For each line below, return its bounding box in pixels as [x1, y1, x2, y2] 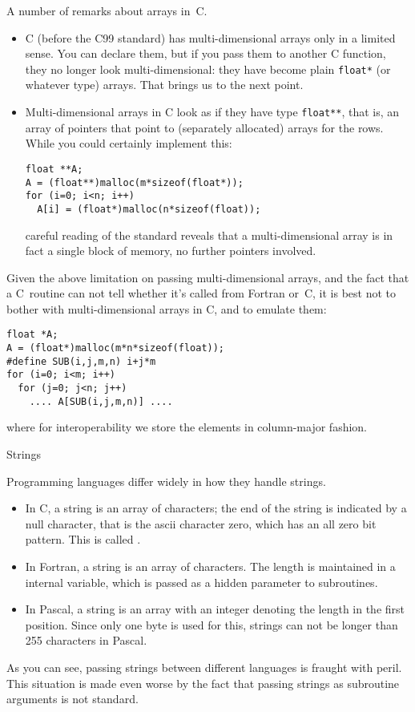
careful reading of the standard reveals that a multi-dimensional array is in [25, 226, 393, 243]
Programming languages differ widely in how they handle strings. [6, 472, 326, 489]
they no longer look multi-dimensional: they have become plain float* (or [25, 60, 391, 77]
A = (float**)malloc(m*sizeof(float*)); [25, 176, 244, 188]
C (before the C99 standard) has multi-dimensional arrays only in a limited [25, 29, 396, 46]
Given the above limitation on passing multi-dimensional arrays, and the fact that [6, 269, 409, 285]
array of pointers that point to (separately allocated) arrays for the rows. [25, 119, 384, 136]
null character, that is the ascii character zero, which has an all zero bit [25, 515, 377, 532]
